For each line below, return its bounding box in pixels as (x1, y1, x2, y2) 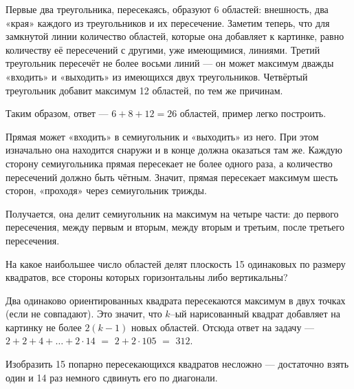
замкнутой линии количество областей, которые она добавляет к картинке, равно (5, 29, 344, 43)
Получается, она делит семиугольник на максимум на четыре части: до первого (5, 206, 339, 220)
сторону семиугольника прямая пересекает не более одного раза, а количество (5, 156, 333, 170)
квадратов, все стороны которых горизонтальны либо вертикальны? (5, 270, 288, 284)
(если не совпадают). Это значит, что (5, 306, 162, 321)
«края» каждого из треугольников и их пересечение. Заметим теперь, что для (5, 15, 330, 30)
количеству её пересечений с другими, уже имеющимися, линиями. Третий (5, 42, 320, 56)
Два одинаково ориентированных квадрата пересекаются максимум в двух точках (5, 293, 346, 307)
